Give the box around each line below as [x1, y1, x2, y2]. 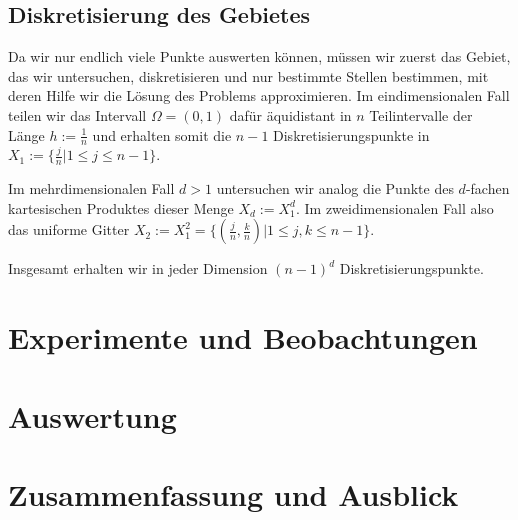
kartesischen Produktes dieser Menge [8, 197, 234, 218]
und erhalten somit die [92, 124, 232, 145]
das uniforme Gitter [8, 219, 130, 240]
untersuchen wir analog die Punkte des [216, 178, 454, 199]
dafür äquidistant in [229, 104, 352, 125]
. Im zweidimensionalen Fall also [295, 197, 494, 218]
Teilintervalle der [369, 104, 473, 125]
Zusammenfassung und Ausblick [8, 473, 459, 514]
